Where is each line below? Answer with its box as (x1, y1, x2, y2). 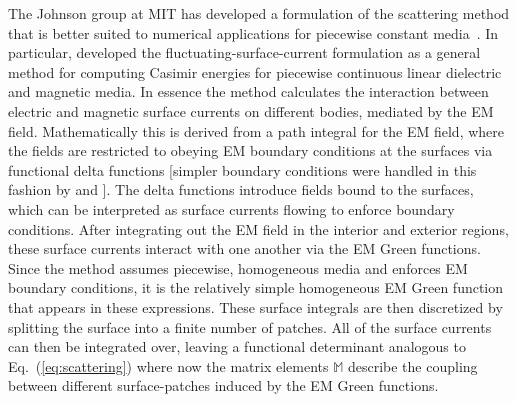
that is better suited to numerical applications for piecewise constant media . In (8, 22, 499, 43)
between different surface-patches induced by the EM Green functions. (8, 375, 439, 396)
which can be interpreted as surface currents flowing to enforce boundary (8, 198, 455, 219)
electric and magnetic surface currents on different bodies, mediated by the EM (8, 100, 494, 121)
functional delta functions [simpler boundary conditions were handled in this (8, 159, 477, 180)
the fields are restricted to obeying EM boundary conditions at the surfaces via (8, 140, 493, 161)
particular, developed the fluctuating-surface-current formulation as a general (8, 42, 481, 63)
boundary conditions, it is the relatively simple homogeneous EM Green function (8, 277, 504, 298)
